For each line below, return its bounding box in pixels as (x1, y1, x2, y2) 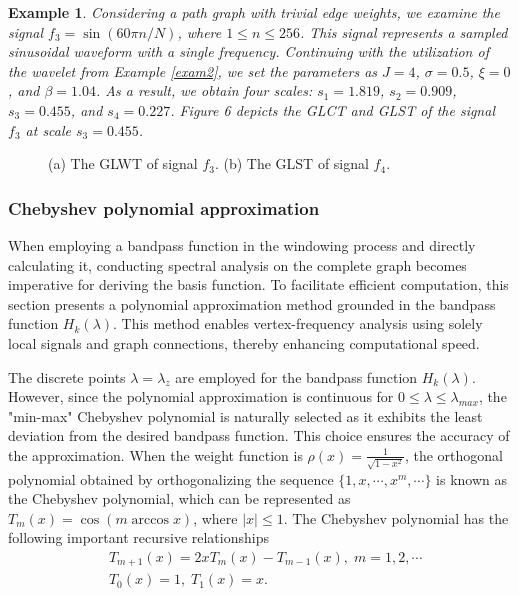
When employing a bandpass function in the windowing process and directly (8, 234, 476, 255)
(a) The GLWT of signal (48, 153, 198, 174)
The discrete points (8, 366, 126, 387)
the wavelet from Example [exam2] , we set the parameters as (8, 60, 378, 81)
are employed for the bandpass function (175, 366, 418, 387)
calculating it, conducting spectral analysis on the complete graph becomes (8, 254, 467, 275)
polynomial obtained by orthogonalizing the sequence (8, 468, 334, 489)
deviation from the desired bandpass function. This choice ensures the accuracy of (8, 425, 510, 446)
